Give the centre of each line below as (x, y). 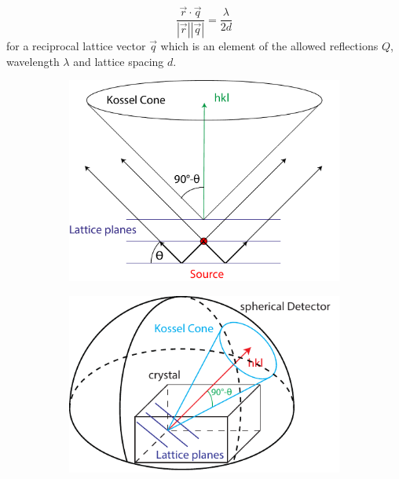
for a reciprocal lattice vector (76, 46)
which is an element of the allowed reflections (269, 46)
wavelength (33, 61)
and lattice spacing (119, 61)
